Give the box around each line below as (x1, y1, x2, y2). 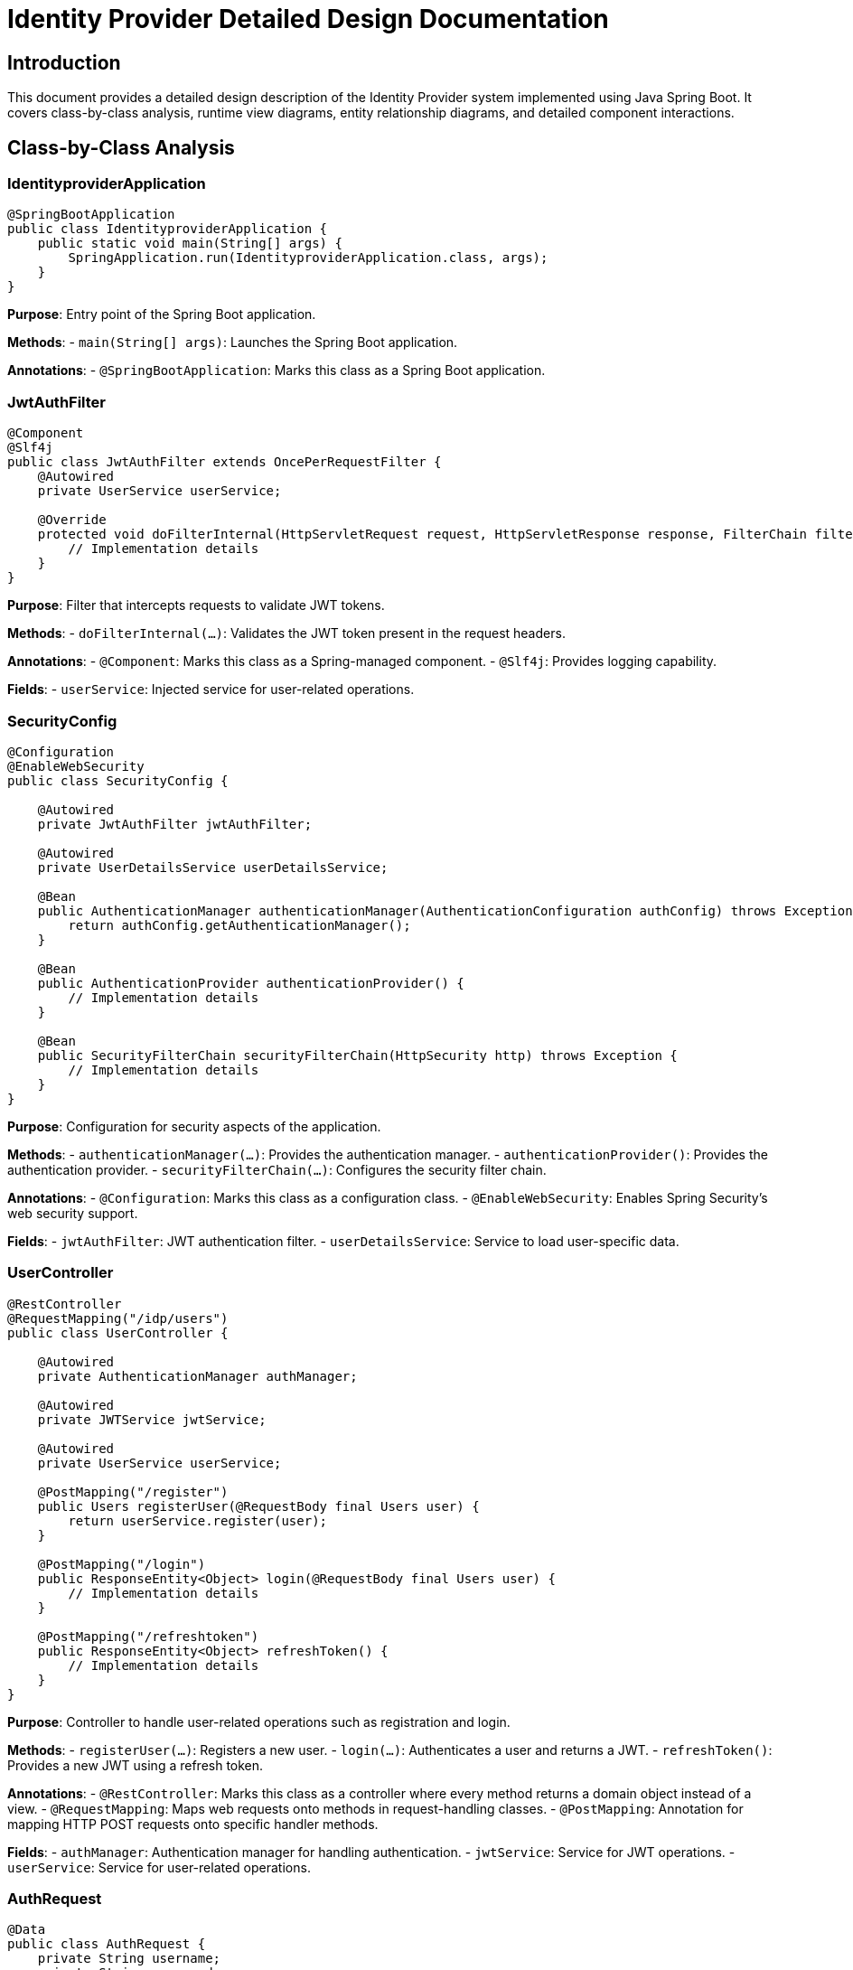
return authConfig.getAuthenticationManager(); (68, 917, 411, 933)
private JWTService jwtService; (37, 1412, 267, 1427)
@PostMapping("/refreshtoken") (37, 1628, 259, 1644)
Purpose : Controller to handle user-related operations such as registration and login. (7, 1713, 511, 1730)
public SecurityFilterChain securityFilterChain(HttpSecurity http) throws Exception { (37, 1047, 678, 1063)
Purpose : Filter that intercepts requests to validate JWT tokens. (7, 597, 385, 614)
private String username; (37, 1951, 221, 1966)
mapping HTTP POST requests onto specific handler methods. (7, 1815, 379, 1832)
